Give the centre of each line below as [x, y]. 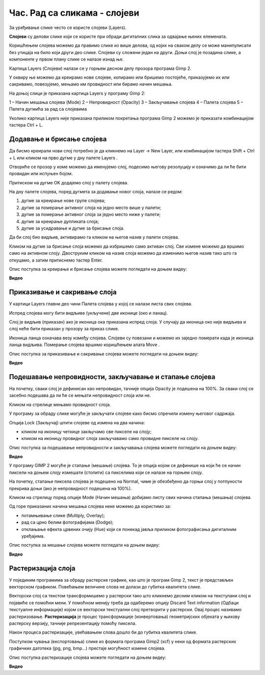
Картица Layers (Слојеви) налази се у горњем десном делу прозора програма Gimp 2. [100, 68]
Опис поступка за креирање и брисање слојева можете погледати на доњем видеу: [98, 269]
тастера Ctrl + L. [26, 125]
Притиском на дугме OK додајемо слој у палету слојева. [69, 182]
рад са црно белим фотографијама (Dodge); [67, 522]
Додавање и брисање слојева [58, 139]
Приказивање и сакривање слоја [63, 292]
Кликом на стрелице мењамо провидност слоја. [60, 404]
